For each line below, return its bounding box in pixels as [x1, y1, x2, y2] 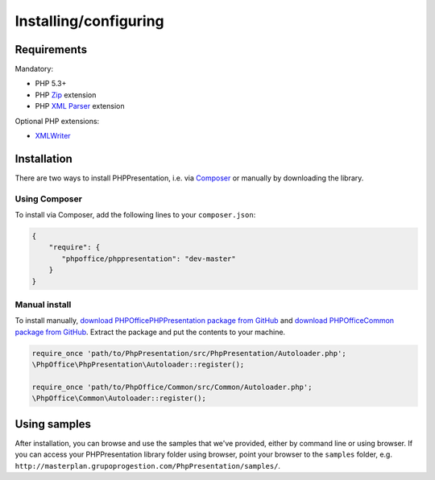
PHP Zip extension [35, 89, 97, 100]
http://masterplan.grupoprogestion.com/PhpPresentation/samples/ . [14, 461, 281, 470]
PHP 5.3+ [35, 79, 67, 89]
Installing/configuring [14, 12, 164, 30]
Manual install [14, 299, 72, 310]
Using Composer [14, 193, 82, 205]
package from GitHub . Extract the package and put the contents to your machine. [14, 327, 286, 337]
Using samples [14, 417, 92, 431]
